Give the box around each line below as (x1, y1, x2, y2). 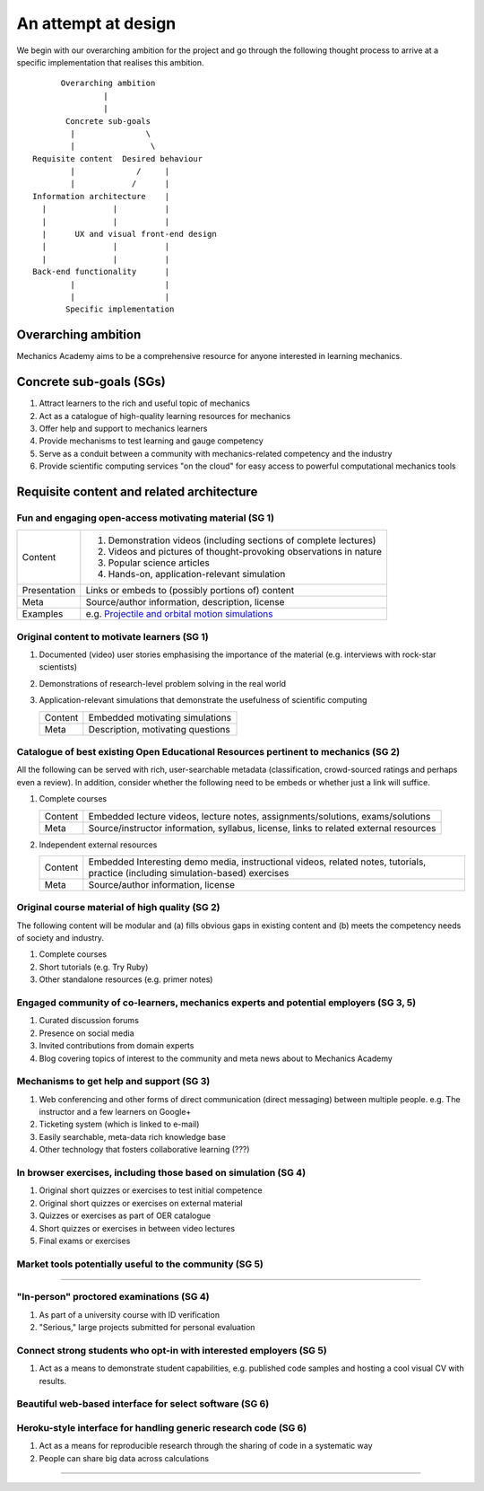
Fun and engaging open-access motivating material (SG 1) (16, 512, 275, 524)
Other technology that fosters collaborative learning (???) (39, 1145, 250, 1155)
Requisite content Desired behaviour (32, 153, 203, 163)
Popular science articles (108, 557, 210, 569)
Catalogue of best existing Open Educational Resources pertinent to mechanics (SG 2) (16, 745, 401, 758)
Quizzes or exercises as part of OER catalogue (39, 1210, 212, 1221)
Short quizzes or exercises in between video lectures (39, 1223, 236, 1233)
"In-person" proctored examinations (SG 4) (16, 1291, 210, 1303)
